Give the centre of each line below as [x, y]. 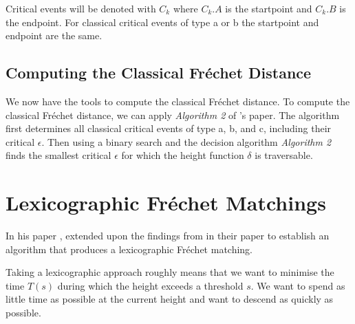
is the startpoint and [269, 8]
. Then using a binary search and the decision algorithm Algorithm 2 [186, 141]
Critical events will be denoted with [81, 8]
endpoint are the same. [54, 35]
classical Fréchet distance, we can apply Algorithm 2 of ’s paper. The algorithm [173, 115]
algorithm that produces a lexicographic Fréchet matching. [129, 249]
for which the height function [183, 155]
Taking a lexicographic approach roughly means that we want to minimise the [170, 272]
